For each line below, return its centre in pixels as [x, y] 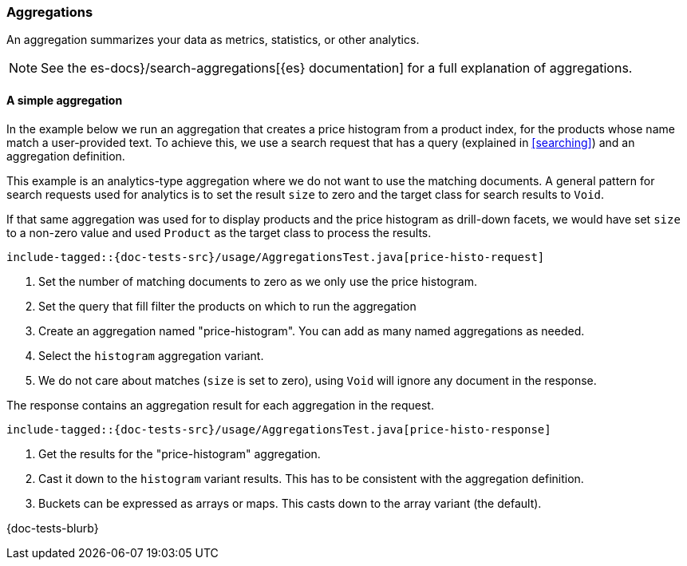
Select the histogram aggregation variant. [151, 355]
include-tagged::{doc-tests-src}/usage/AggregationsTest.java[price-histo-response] [279, 429]
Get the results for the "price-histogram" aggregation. [180, 453]
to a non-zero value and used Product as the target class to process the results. [219, 232]
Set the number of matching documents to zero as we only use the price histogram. [258, 281]
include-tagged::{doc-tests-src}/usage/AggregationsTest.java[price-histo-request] [276, 257]
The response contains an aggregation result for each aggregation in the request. [220, 405]
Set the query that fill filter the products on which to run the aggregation [227, 306]
